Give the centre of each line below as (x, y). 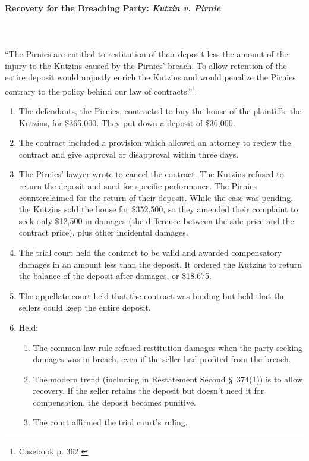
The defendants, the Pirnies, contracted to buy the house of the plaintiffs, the (160, 111)
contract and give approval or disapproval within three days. (129, 154)
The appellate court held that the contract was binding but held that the (152, 295)
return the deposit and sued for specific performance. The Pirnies (138, 185)
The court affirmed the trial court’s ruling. (110, 422)
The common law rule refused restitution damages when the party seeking (168, 347)
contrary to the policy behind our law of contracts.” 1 (100, 90)
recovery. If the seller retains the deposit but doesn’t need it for (149, 391)
